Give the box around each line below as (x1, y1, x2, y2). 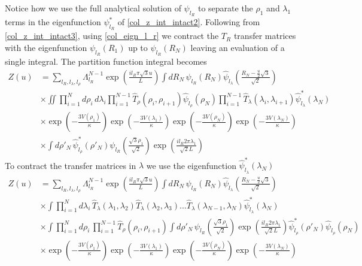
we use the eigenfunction (146, 159, 236, 171)
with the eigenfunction (5, 41, 87, 53)
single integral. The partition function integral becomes (5, 55, 207, 68)
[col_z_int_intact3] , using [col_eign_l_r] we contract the (5, 29, 219, 42)
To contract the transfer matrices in (5, 159, 136, 171)
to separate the (197, 2, 253, 14)
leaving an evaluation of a (190, 41, 285, 53)
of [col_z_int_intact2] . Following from (117, 16, 260, 28)
